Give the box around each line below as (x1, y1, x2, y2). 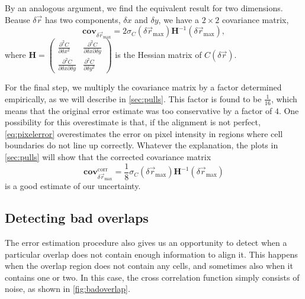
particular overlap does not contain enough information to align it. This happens (5, 248, 298, 260)
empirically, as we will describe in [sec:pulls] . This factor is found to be (5, 92, 262, 105)
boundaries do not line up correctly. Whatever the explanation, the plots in (5, 139, 278, 151)
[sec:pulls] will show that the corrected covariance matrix (5, 151, 211, 163)
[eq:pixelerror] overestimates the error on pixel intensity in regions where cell (5, 127, 283, 139)
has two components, (44, 13, 121, 25)
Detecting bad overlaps (5, 209, 149, 227)
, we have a (158, 13, 199, 25)
